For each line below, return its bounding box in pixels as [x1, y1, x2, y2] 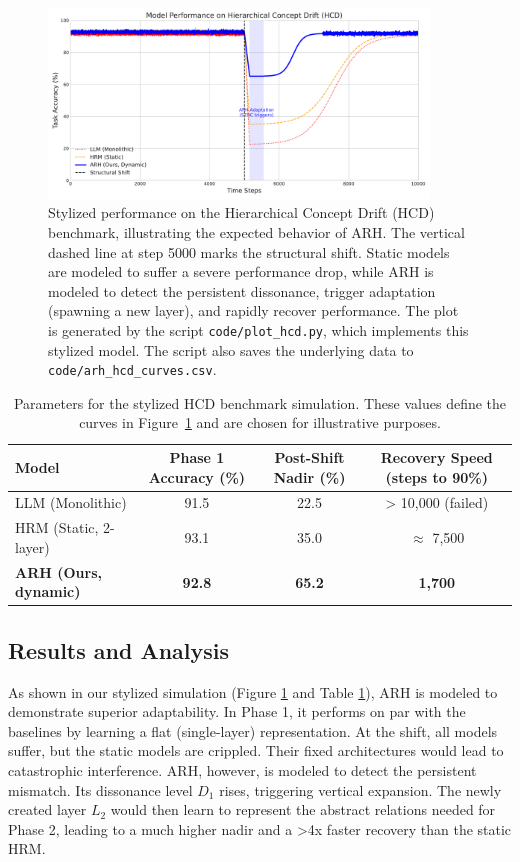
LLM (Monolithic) [15, 492, 127, 513]
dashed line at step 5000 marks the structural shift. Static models [48, 241, 450, 262]
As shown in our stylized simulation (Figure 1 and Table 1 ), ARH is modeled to [8, 681, 498, 702]
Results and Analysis [8, 634, 230, 665]
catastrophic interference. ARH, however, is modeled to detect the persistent [8, 760, 477, 781]
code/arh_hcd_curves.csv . [48, 359, 217, 380]
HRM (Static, [15, 517, 99, 538]
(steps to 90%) [385, 466, 488, 487]
